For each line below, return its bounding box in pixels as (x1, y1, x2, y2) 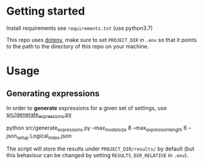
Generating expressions (6, 88, 99, 99)
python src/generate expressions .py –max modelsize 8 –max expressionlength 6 (6, 124, 187, 133)
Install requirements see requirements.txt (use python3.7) (6, 24, 153, 32)
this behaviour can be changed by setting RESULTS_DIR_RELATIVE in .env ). (6, 152, 189, 159)
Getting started (6, 4, 85, 18)
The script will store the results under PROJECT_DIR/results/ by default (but (6, 145, 195, 153)
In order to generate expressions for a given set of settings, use (6, 104, 167, 111)
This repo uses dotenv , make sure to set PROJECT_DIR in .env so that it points (6, 36, 197, 43)
